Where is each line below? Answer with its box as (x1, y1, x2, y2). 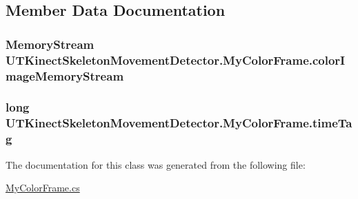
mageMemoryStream (6, 67, 124, 84)
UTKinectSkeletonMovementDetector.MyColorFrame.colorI (6, 51, 346, 68)
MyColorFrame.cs (6, 180, 80, 195)
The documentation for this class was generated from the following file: (6, 157, 306, 171)
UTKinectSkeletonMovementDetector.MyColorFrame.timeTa (6, 114, 352, 132)
